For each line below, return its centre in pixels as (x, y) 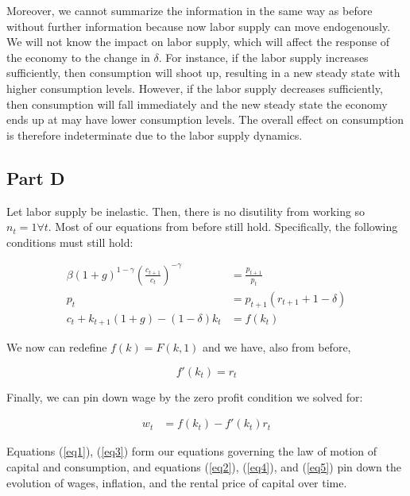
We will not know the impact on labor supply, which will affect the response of (198, 42)
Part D (36, 177)
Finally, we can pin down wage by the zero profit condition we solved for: (185, 396)
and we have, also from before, (277, 347)
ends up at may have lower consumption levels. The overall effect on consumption (205, 119)
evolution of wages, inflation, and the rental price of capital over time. (177, 482)
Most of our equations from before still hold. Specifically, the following (226, 227)
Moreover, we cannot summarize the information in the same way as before (190, 10)
